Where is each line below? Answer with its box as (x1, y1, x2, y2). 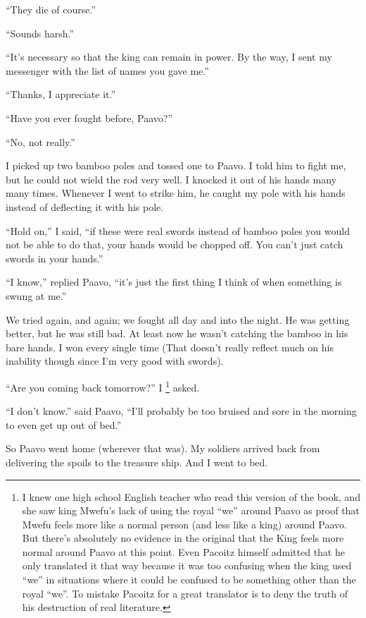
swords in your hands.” (6, 250, 103, 265)
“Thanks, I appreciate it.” (6, 87, 116, 102)
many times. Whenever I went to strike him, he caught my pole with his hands (6, 186, 346, 200)
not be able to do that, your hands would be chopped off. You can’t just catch (6, 237, 343, 252)
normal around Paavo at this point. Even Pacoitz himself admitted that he (22, 544, 345, 559)
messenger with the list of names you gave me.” (6, 63, 209, 78)
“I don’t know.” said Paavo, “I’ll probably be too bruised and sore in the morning (6, 404, 357, 418)
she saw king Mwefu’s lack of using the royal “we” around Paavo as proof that (22, 503, 360, 518)
